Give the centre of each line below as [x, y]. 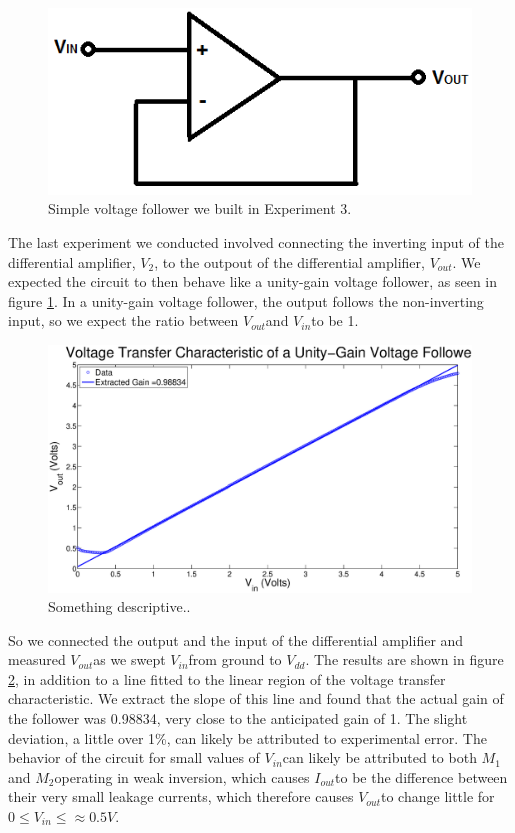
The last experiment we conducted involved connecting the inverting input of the [256, 241]
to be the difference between [421, 776]
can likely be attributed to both [379, 757]
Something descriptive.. [119, 606]
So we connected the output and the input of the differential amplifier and [236, 639]
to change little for [438, 796]
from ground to [235, 659]
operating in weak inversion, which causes [182, 776]
